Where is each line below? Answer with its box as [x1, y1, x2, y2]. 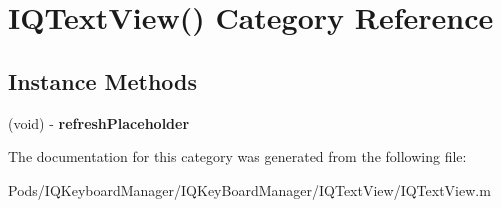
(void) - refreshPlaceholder [8, 112, 190, 133]
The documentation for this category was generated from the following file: [8, 146, 467, 167]
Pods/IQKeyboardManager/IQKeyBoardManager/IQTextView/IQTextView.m [8, 179, 491, 200]
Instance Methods [8, 65, 197, 96]
